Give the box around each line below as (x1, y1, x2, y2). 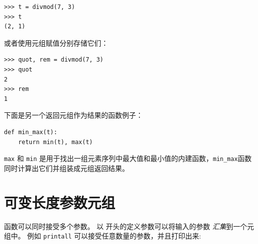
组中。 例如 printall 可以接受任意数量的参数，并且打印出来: (4, 231, 201, 241)
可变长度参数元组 (4, 192, 116, 212)
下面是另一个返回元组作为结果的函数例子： (4, 110, 143, 120)
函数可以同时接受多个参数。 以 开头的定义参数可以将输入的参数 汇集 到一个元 (4, 221, 254, 231)
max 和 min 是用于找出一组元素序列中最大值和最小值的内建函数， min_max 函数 (4, 153, 252, 163)
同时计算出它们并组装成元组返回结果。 (4, 163, 129, 173)
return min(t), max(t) (18, 138, 93, 146)
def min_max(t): (4, 128, 58, 136)
